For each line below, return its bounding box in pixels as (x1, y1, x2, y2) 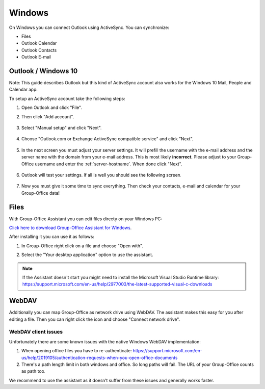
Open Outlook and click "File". (21, 104, 82, 110)
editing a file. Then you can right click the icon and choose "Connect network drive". (9, 316, 180, 322)
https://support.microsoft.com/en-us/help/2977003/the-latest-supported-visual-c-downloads (22, 281, 212, 287)
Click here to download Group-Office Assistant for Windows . (9, 225, 132, 231)
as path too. (21, 368, 46, 374)
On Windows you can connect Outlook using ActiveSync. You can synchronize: (9, 25, 169, 30)
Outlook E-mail (21, 54, 52, 60)
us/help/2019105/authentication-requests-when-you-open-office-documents (21, 355, 178, 361)
